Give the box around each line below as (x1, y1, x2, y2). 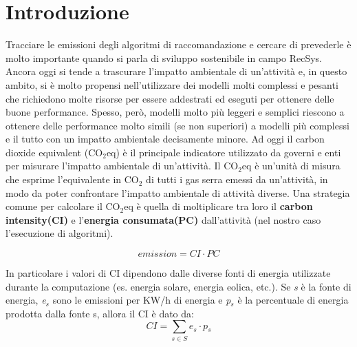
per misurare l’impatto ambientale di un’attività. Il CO (6, 158, 239, 173)
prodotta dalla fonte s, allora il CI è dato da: (6, 306, 194, 320)
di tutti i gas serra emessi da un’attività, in (146, 172, 328, 187)
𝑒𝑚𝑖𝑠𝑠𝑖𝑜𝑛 (138, 249, 177, 260)
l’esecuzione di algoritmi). (6, 226, 113, 240)
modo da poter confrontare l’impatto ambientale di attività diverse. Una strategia (6, 185, 350, 200)
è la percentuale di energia (237, 293, 349, 307)
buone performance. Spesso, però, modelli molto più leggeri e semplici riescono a (6, 105, 345, 119)
